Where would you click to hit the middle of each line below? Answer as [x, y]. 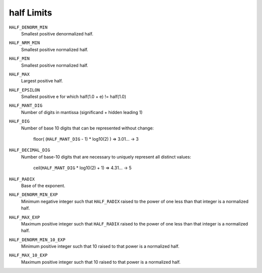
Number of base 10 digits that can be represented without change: [87, 128]
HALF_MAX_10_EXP [28, 255]
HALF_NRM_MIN [25, 43]
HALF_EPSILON [25, 90]
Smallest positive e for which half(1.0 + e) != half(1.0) [74, 96]
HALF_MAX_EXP [25, 217]
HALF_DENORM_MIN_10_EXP [37, 240]
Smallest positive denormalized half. [57, 33]
